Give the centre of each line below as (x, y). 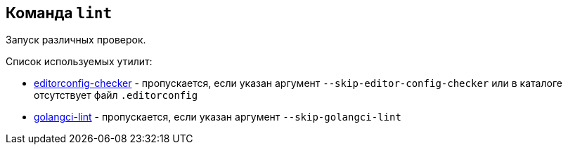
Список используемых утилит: (79, 62)
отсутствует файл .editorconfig (116, 95)
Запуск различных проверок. (76, 40)
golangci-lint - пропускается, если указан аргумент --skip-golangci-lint (218, 117)
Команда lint (59, 13)
